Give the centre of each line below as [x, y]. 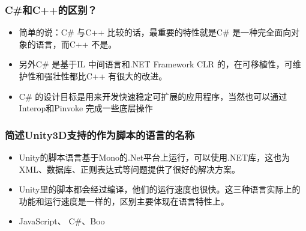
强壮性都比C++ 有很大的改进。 [106, 76]
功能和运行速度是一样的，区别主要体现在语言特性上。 [124, 201]
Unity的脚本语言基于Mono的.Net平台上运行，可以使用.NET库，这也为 [154, 157]
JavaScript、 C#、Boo [62, 221]
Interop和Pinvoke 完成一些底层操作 [86, 108]
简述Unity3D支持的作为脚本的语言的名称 [100, 134]
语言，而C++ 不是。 [76, 44]
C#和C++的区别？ [51, 9]
